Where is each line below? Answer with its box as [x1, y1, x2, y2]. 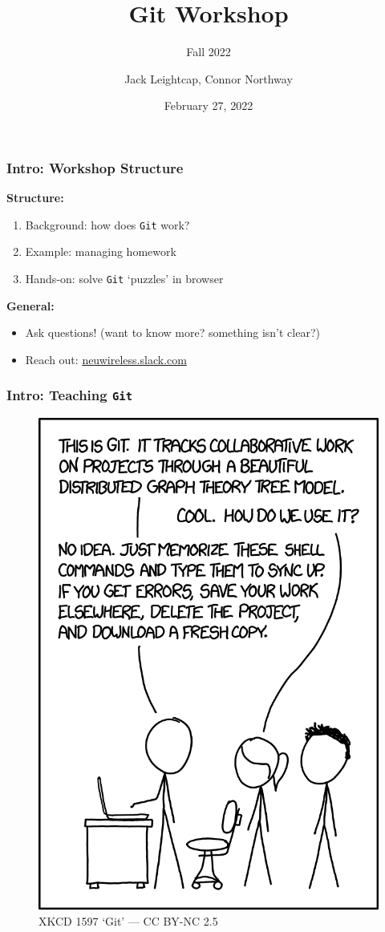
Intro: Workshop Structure [6, 157, 184, 177]
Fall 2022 [186, 43, 231, 60]
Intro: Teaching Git [6, 385, 133, 405]
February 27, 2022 [164, 97, 253, 114]
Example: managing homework [25, 243, 176, 260]
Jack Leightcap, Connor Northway [124, 70, 293, 87]
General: [6, 297, 55, 314]
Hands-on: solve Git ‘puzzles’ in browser [25, 270, 224, 287]
